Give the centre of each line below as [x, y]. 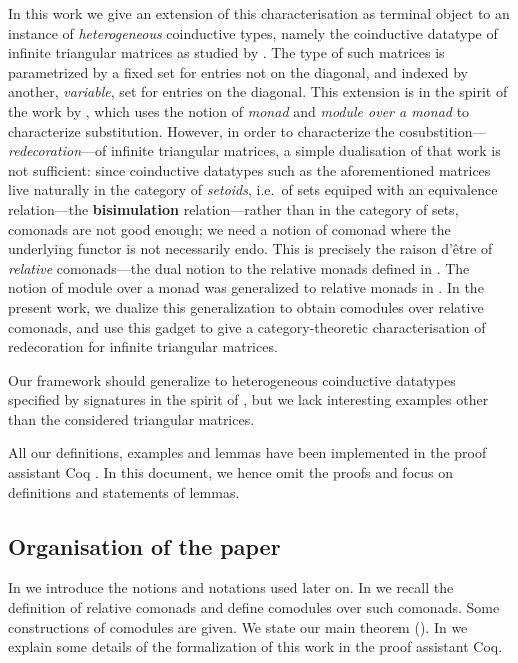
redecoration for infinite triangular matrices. [143, 346]
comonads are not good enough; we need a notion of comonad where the [229, 228]
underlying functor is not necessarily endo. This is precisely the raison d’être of [250, 248]
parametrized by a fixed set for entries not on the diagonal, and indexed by [238, 71]
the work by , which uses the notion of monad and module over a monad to [239, 110]
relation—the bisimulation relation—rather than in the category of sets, [233, 208]
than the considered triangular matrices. [131, 418]
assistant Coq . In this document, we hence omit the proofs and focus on [231, 472]
